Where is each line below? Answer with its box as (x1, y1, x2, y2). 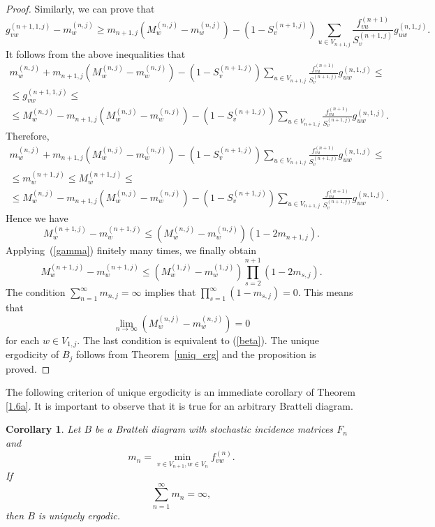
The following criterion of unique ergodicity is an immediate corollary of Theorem (6, 385, 355, 399)
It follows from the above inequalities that (6, 46, 186, 61)
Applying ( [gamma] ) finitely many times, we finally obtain (6, 243, 257, 258)
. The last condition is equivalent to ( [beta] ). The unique (77, 332, 320, 347)
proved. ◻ (6, 361, 50, 376)
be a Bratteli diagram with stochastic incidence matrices (95, 422, 334, 436)
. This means (297, 285, 353, 299)
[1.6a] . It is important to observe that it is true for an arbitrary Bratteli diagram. (6, 398, 353, 413)
